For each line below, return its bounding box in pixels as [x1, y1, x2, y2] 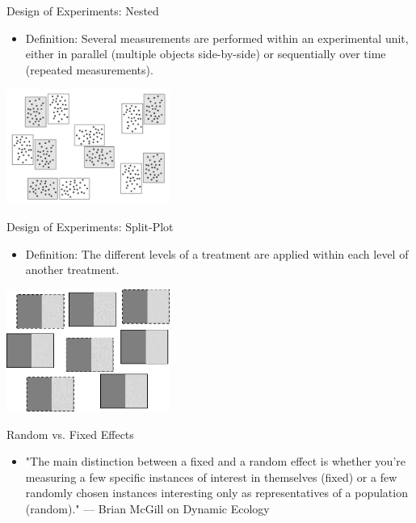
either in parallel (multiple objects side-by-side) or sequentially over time [25, 45, 386, 62]
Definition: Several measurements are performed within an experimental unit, [25, 29, 409, 46]
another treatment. [25, 261, 120, 278]
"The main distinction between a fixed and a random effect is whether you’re [25, 453, 405, 470]
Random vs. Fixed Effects [6, 425, 134, 442]
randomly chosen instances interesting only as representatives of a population [25, 484, 408, 501]
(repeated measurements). [25, 61, 153, 78]
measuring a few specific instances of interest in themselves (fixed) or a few [25, 468, 397, 485]
